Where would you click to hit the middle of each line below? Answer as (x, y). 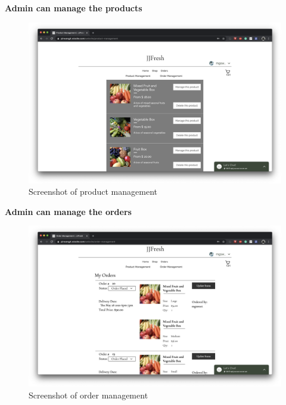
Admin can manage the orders (68, 211)
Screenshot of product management (93, 191)
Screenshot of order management (88, 395)
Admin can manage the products (74, 8)
